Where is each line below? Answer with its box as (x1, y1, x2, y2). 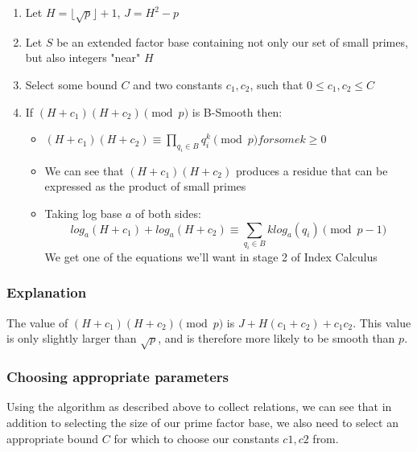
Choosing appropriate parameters (6, 367, 229, 387)
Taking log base (44, 205, 122, 222)
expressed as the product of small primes (44, 178, 246, 195)
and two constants (133, 76, 223, 92)
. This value (353, 314, 411, 331)
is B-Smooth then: (192, 103, 283, 120)
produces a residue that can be (235, 162, 388, 179)
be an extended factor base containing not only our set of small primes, (56, 33, 408, 50)
